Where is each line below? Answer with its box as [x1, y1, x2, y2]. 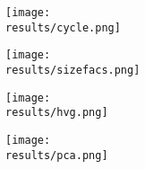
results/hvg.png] [5, 106, 108, 120]
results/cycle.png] [5, 21, 121, 34]
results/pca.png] [5, 148, 108, 162]
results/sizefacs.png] [5, 63, 141, 76]
